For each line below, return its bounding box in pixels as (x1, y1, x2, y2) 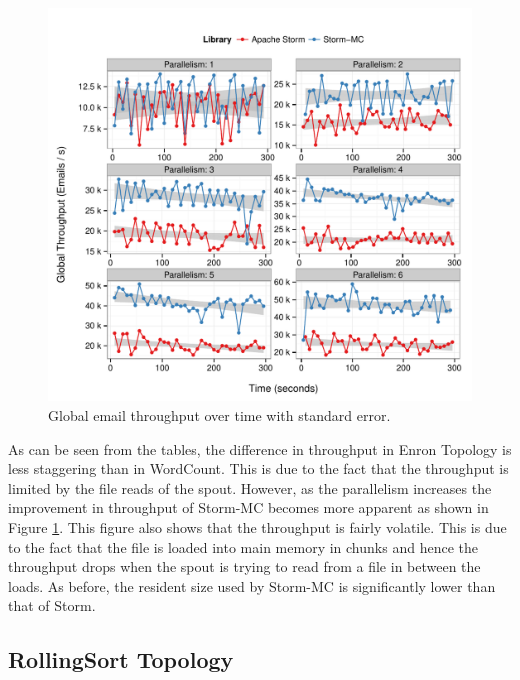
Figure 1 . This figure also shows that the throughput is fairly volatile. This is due (8, 516, 507, 537)
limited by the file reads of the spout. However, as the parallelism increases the (8, 477, 492, 498)
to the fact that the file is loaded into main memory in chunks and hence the (8, 536, 478, 557)
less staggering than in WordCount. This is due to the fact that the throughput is (8, 458, 509, 479)
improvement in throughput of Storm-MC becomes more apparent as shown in (8, 497, 489, 518)
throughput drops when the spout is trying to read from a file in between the (8, 556, 481, 577)
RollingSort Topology (8, 644, 234, 675)
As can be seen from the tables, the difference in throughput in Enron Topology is (8, 438, 512, 459)
